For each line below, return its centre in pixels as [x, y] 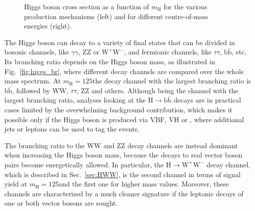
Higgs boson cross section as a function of [87, 6]
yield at [16, 184]
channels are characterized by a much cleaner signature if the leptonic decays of [124, 193]
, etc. [239, 52]
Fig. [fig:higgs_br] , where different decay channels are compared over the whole [124, 71]
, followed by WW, [40, 90]
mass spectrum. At [33, 81]
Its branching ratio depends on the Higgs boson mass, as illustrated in [110, 61]
